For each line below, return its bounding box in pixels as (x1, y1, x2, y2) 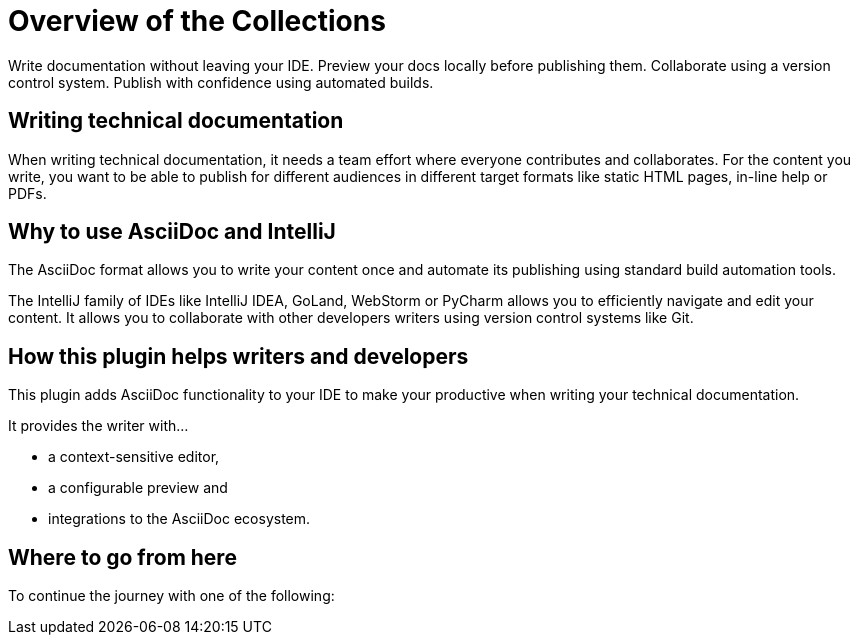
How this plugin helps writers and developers (8, 343, 469, 369)
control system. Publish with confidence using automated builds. (8, 73, 434, 91)
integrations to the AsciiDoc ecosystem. (48, 510, 311, 528)
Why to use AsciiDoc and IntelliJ (8, 219, 336, 245)
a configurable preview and (48, 479, 228, 497)
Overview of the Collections (8, 4, 386, 38)
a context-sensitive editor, (48, 448, 220, 466)
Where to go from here (8, 544, 237, 570)
